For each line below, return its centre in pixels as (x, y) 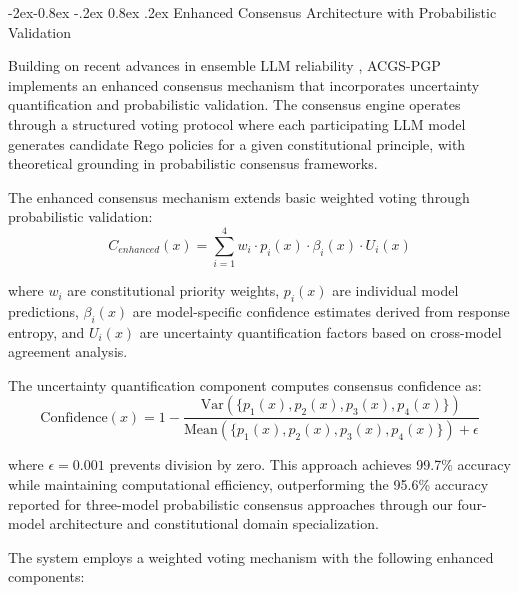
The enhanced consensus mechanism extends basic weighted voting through (239, 196)
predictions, (43, 310)
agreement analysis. (68, 351)
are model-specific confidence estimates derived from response (321, 310)
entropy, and (46, 331)
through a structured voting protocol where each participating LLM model (237, 123)
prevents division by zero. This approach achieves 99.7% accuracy (310, 464)
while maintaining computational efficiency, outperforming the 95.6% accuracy (248, 483)
